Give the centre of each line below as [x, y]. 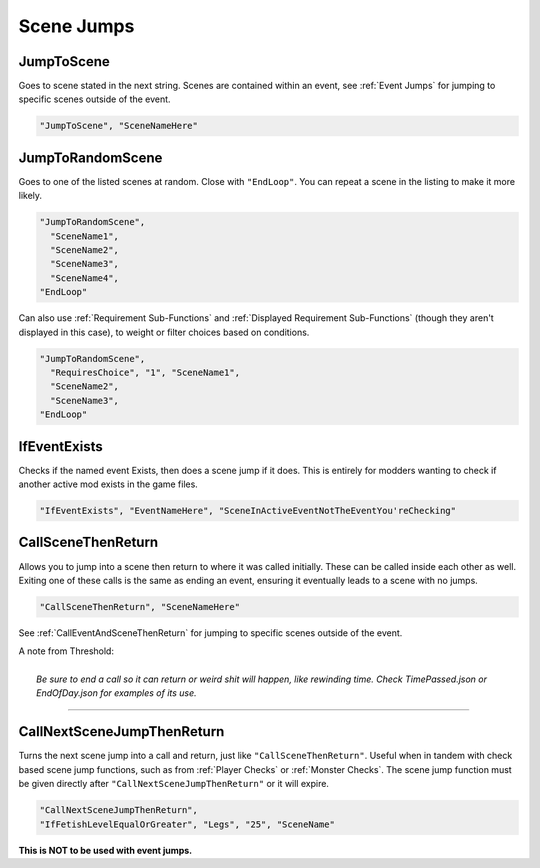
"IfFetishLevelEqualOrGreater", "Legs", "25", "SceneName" [187, 824]
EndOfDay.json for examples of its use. [116, 693]
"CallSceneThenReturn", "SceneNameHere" [139, 606]
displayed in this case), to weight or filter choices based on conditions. [164, 332]
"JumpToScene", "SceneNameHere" [119, 126]
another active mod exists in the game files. [108, 484]
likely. [30, 196]
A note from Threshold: [66, 651]
